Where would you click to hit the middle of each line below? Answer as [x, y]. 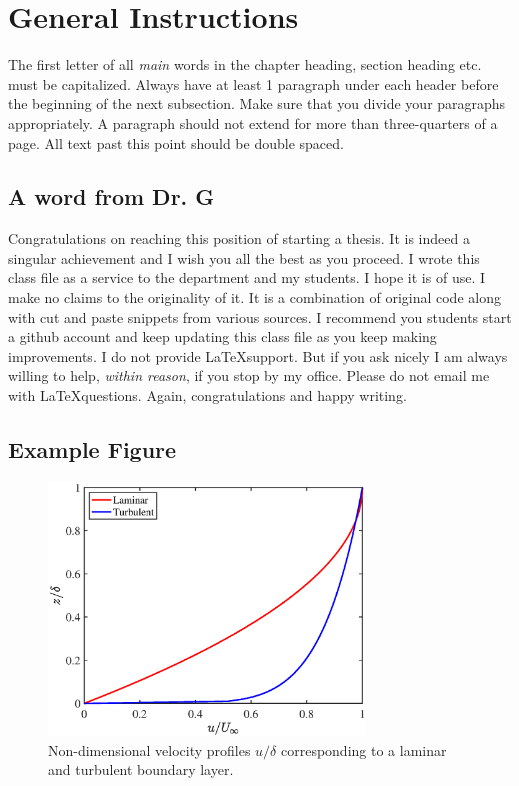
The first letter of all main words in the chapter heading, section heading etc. [245, 64]
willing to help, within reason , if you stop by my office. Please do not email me [249, 375]
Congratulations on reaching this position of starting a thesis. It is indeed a [239, 238]
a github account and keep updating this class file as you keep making [222, 336]
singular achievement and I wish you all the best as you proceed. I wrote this [244, 257]
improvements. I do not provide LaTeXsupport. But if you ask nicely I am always [258, 355]
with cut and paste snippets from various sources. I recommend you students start [260, 316]
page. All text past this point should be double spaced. [176, 142]
